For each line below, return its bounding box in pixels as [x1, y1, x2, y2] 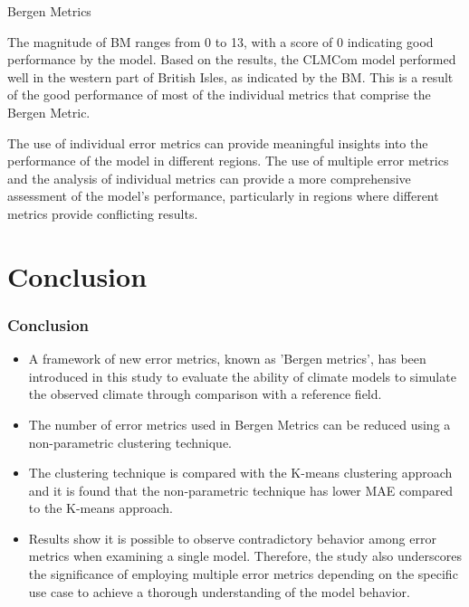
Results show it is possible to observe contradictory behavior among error [28, 528, 436, 547]
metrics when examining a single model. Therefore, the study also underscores [28, 546, 462, 565]
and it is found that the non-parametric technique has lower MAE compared [28, 480, 454, 499]
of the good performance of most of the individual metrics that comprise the [7, 85, 431, 104]
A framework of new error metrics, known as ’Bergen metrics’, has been [28, 349, 426, 368]
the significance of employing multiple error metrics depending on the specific [28, 564, 458, 583]
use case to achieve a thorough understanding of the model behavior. [28, 582, 410, 601]
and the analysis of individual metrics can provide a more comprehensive [7, 168, 411, 187]
